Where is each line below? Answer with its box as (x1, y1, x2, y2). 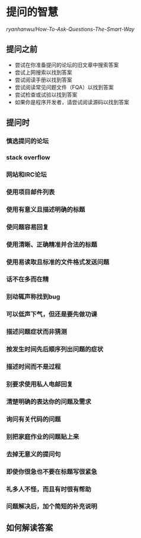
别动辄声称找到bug (6, 293, 60, 301)
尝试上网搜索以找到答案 (14, 69, 72, 76)
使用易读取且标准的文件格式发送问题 (6, 257, 110, 266)
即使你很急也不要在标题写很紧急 (6, 467, 98, 475)
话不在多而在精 (6, 275, 49, 284)
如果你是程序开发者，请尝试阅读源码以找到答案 (14, 98, 129, 105)
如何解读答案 (6, 523, 53, 533)
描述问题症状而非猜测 (6, 328, 67, 336)
